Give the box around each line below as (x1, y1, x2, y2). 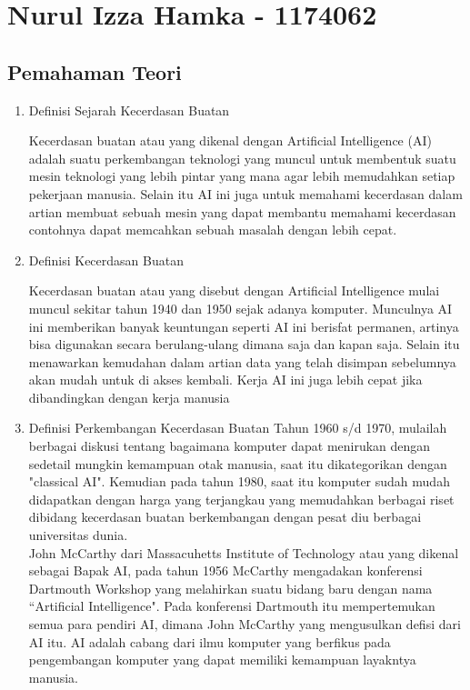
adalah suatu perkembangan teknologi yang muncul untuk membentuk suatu (28, 148, 456, 167)
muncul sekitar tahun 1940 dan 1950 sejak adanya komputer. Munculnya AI (28, 298, 453, 317)
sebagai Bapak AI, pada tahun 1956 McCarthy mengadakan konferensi (28, 561, 423, 580)
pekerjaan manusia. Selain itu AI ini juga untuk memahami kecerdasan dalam (28, 184, 463, 203)
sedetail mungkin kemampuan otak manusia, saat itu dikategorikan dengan (28, 454, 447, 473)
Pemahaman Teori (7, 57, 182, 85)
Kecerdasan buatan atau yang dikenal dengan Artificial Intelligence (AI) (28, 131, 432, 150)
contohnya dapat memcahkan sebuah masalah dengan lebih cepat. (28, 220, 397, 239)
